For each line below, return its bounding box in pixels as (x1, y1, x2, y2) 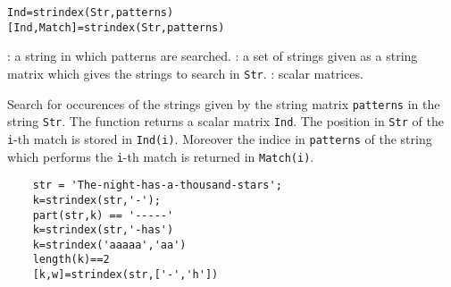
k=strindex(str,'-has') (32, 224, 174, 237)
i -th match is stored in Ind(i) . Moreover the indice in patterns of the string (7, 129, 432, 148)
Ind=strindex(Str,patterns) (7, 6, 174, 19)
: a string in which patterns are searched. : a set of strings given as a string (7, 46, 418, 65)
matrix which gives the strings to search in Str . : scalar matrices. (7, 63, 363, 82)
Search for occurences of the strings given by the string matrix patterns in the (7, 94, 440, 113)
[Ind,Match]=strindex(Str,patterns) (7, 21, 225, 34)
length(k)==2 (32, 253, 110, 266)
